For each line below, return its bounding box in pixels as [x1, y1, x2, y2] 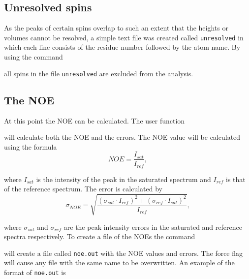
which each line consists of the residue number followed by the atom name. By [4, 42, 241, 52]
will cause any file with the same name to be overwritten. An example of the [4, 257, 235, 268]
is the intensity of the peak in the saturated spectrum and [36, 174, 211, 184]
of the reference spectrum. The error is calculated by [4, 184, 162, 194]
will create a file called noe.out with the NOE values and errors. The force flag [4, 248, 243, 258]
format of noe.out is [4, 267, 66, 277]
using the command [4, 52, 63, 62]
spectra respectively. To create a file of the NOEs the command [4, 231, 195, 242]
